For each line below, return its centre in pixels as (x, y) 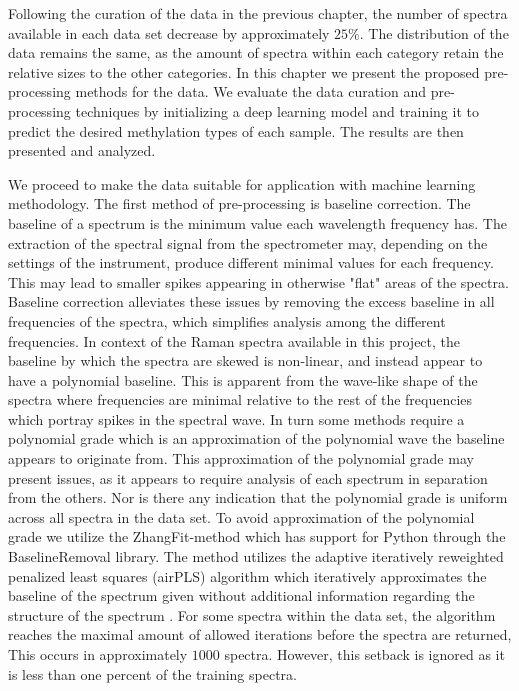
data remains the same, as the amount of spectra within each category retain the (256, 52)
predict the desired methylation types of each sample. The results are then (236, 130)
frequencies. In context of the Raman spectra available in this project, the (234, 340)
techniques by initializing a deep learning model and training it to (277, 110)
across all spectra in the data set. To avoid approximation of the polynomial (241, 516)
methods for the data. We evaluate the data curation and (251, 91)
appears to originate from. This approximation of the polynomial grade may (241, 458)
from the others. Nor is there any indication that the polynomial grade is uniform (258, 497)
